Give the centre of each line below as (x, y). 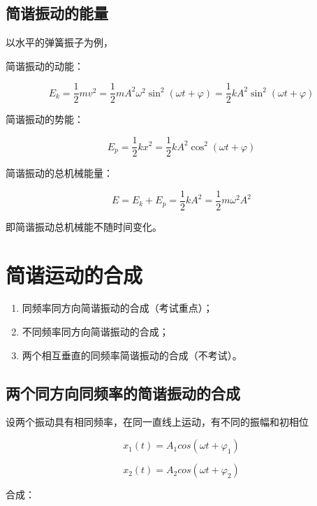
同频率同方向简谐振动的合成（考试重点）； (117, 308)
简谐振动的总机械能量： (59, 173)
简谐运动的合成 (74, 274)
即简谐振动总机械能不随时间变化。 (84, 226)
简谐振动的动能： (45, 65)
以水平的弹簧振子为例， (59, 42)
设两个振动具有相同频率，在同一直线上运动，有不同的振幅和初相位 (157, 422)
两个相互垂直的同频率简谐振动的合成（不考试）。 (132, 355)
